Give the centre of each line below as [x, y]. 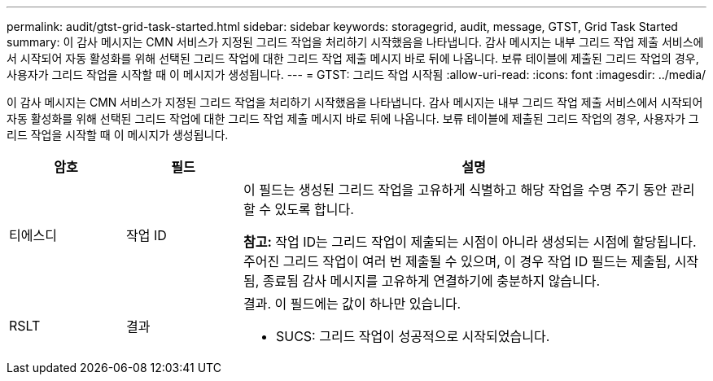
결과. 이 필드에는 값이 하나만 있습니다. [352, 304]
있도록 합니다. [314, 209]
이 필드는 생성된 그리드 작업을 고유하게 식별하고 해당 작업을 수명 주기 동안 [455, 190]
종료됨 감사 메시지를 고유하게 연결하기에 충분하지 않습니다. [431, 281]
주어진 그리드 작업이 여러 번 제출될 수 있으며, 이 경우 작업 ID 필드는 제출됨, [457, 261]
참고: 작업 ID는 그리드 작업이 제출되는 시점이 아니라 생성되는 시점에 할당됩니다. [470, 242]
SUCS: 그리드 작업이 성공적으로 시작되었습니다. [413, 336]
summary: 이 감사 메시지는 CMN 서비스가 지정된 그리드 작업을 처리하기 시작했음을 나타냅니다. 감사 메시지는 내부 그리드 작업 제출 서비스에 [355, 42]
